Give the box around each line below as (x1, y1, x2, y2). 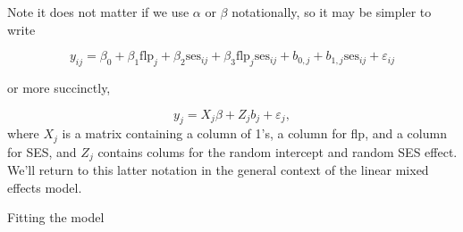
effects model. (7, 178, 82, 196)
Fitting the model (7, 208, 105, 227)
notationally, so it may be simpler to (231, 3, 432, 21)
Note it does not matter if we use (7, 3, 189, 21)
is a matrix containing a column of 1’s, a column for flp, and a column (62, 124, 447, 143)
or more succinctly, (7, 78, 111, 96)
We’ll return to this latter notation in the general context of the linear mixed (7, 161, 429, 179)
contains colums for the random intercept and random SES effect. (97, 142, 458, 161)
